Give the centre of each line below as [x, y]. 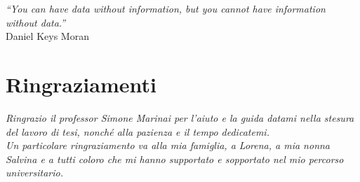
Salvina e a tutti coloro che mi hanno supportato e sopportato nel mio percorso [175, 159]
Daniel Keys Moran [47, 36]
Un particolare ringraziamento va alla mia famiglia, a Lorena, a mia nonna [168, 145]
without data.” [36, 22]
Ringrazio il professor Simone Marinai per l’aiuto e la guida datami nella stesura [180, 117]
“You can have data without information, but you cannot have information [166, 8]
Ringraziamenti [81, 84]
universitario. [34, 173]
